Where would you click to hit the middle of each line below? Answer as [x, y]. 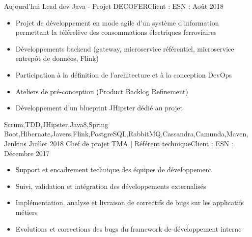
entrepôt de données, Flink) [57, 58]
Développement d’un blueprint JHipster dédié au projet [99, 108]
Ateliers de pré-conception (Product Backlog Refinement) [102, 91]
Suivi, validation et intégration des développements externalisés [111, 186]
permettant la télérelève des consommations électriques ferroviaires [116, 32]
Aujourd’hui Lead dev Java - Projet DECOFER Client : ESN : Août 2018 [114, 6]
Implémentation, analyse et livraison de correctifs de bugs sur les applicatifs [130, 202]
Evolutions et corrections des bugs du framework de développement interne [128, 228]
